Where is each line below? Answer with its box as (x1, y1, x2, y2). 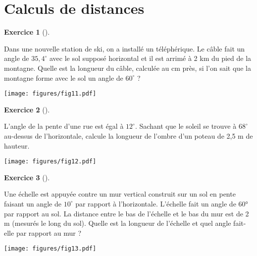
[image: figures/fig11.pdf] (4, 90, 97, 98)
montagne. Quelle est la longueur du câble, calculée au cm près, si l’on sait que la (4, 62, 251, 73)
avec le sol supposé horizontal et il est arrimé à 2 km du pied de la (49, 53, 252, 63)
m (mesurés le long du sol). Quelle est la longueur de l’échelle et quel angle (4, 218, 231, 228)
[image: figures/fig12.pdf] (4, 158, 97, 165)
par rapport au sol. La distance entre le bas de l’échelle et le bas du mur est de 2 (4, 208, 249, 218)
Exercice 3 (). (4, 172, 50, 182)
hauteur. (4, 140, 30, 151)
